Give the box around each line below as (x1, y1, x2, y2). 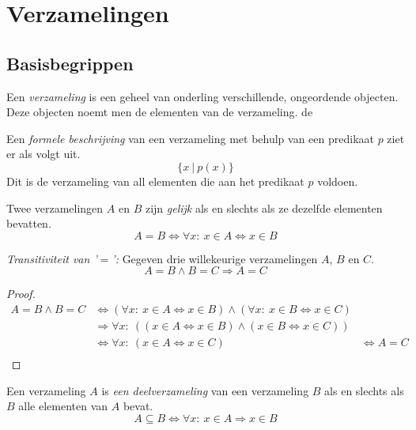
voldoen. (317, 172, 358, 189)
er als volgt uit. (6, 145, 81, 162)
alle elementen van (18, 398, 108, 414)
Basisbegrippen (6, 51, 134, 75)
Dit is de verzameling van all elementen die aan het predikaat (6, 172, 304, 189)
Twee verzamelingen (6, 199, 104, 216)
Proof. (6, 285, 36, 302)
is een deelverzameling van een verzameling (101, 382, 309, 398)
